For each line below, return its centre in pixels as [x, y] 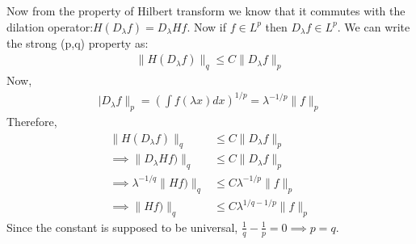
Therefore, [32, 121]
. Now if [207, 26]
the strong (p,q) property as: [78, 42]
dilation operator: [50, 26]
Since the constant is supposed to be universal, [122, 227]
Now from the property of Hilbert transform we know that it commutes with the [206, 11]
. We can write [374, 26]
